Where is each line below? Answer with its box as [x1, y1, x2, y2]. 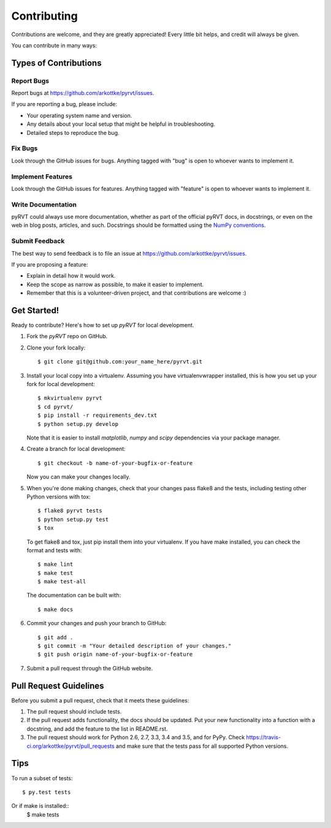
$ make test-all [37, 578, 86, 585]
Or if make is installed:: [11, 802, 69, 810]
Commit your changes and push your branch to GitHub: [26, 620, 167, 627]
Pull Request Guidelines [11, 680, 104, 691]
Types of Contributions [11, 58, 102, 68]
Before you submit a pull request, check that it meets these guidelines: [11, 696, 189, 704]
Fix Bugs [11, 144, 38, 153]
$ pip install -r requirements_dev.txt [37, 412, 158, 419]
